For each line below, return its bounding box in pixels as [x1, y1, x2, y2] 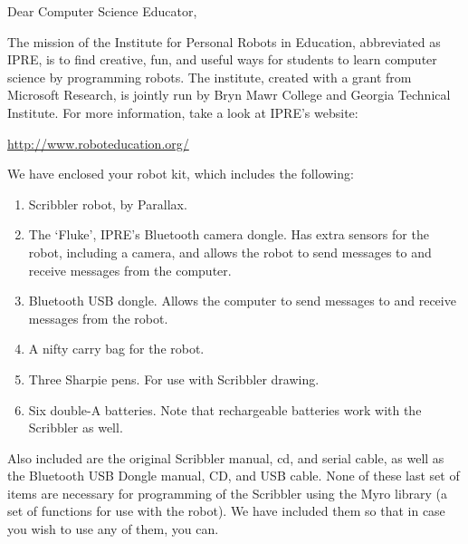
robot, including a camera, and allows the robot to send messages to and [28, 242, 432, 261]
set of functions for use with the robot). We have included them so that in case [7, 501, 445, 520]
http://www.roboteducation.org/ [7, 133, 189, 152]
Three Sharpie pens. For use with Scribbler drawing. [28, 369, 320, 388]
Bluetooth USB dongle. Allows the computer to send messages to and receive [28, 291, 456, 310]
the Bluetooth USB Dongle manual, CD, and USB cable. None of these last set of [7, 466, 460, 485]
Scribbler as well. [28, 418, 123, 437]
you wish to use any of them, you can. [7, 520, 219, 539]
